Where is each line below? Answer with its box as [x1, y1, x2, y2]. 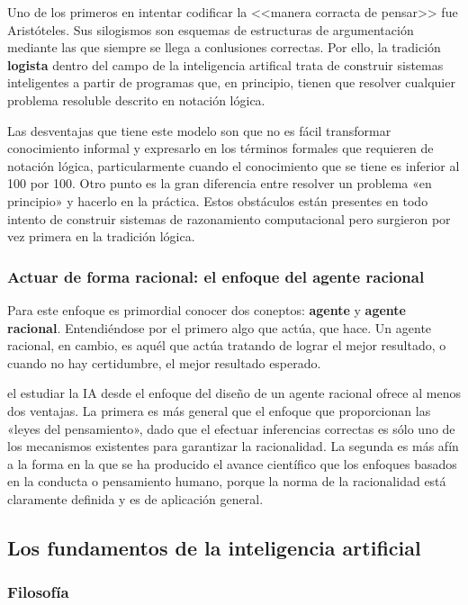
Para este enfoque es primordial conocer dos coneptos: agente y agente [7, 300, 406, 319]
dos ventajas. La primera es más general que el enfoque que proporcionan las [7, 401, 431, 420]
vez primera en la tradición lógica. [7, 227, 195, 246]
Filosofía [7, 581, 69, 603]
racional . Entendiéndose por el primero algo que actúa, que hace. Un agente [7, 318, 432, 337]
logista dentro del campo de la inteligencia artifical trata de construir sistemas [7, 55, 444, 74]
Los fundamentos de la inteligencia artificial [7, 533, 421, 561]
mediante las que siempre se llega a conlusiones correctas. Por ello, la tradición [7, 38, 441, 57]
